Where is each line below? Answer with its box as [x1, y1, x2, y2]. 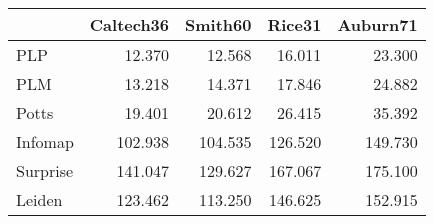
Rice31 [267, 13, 322, 36]
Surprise [16, 159, 74, 182]
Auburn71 [337, 13, 418, 36]
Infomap [16, 130, 74, 153]
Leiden [16, 188, 63, 211]
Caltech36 [89, 13, 170, 36]
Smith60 [185, 13, 252, 36]
